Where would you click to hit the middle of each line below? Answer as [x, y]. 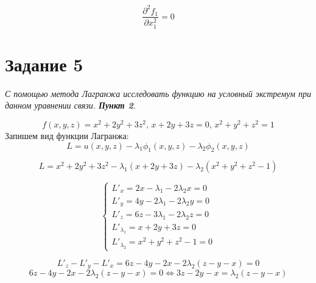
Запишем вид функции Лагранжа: [67, 136]
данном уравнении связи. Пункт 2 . [71, 105]
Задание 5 [44, 64]
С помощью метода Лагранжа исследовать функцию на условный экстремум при [158, 93]
